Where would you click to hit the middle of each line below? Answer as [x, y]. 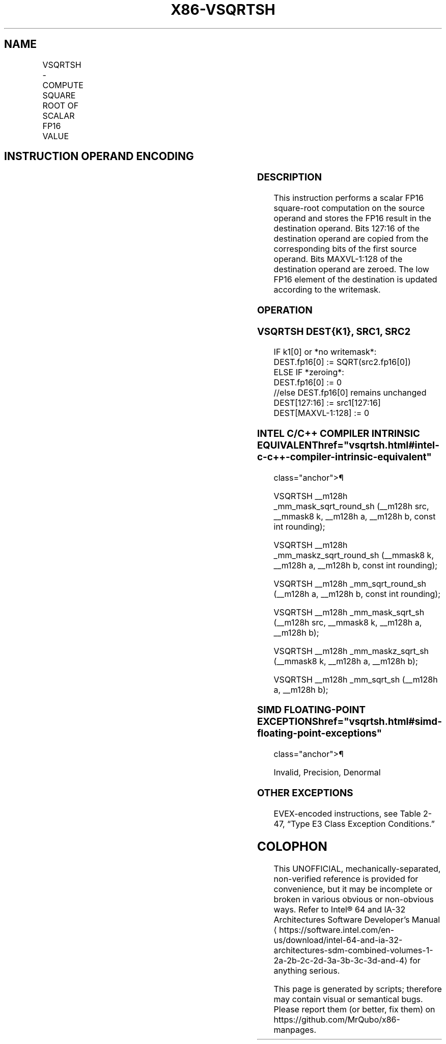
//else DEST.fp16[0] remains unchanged [350, 393]
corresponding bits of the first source [345, 249]
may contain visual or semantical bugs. [348, 999]
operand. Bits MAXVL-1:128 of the [338, 259]
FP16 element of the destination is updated [355, 280]
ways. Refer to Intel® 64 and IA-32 [340, 910]
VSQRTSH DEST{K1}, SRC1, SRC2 [334, 331]
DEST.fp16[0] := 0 [308, 383]
